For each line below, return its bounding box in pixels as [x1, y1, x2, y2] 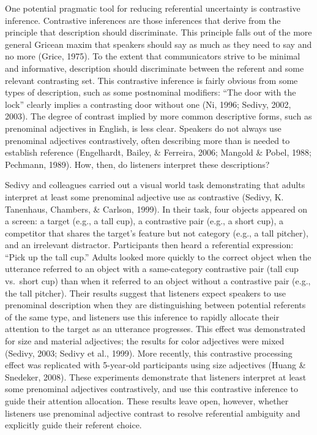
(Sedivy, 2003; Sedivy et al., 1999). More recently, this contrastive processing [5, 346, 293, 359]
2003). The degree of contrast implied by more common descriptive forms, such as [5, 110, 312, 123]
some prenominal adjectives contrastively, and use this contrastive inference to [5, 382, 298, 395]
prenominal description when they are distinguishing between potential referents [5, 298, 306, 311]
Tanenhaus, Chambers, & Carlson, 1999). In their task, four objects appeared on [5, 202, 308, 215]
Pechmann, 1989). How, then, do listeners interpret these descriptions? [5, 157, 270, 170]
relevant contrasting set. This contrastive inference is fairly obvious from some [5, 74, 298, 86]
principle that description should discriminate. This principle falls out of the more [5, 26, 312, 39]
